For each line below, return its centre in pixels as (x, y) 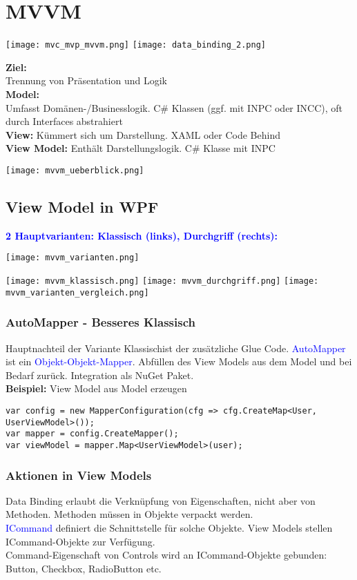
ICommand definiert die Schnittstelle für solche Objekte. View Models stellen (169, 527)
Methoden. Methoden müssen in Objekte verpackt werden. (129, 514)
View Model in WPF (82, 206)
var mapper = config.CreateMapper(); (92, 434)
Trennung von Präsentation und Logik (86, 80)
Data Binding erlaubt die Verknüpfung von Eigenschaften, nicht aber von (161, 500)
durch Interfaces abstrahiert (64, 121)
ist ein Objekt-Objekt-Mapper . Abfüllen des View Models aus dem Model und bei (179, 361)
